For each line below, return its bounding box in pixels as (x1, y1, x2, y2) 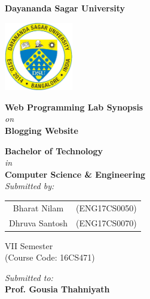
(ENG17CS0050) (75, 201, 137, 214)
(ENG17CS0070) (75, 216, 137, 229)
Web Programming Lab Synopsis (5, 100, 143, 113)
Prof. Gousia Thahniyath (5, 283, 110, 295)
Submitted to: (5, 271, 53, 283)
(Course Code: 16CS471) (5, 251, 95, 264)
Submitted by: (5, 180, 54, 192)
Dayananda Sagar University (5, 2, 125, 14)
